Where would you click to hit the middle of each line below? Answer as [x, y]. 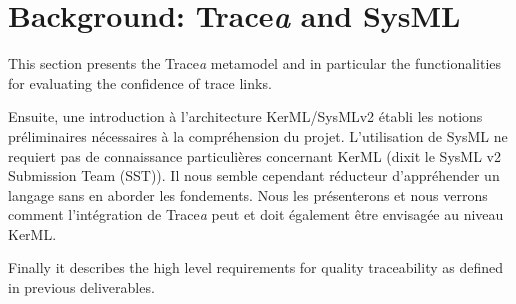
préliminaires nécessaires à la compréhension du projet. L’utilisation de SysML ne [258, 135]
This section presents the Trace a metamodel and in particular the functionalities [255, 63]
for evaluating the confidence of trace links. [140, 82]
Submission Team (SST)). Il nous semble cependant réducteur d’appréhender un [254, 175]
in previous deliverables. [81, 287]
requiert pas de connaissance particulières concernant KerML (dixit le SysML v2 [254, 155]
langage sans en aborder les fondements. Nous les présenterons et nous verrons [248, 194]
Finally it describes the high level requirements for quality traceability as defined [255, 267]
